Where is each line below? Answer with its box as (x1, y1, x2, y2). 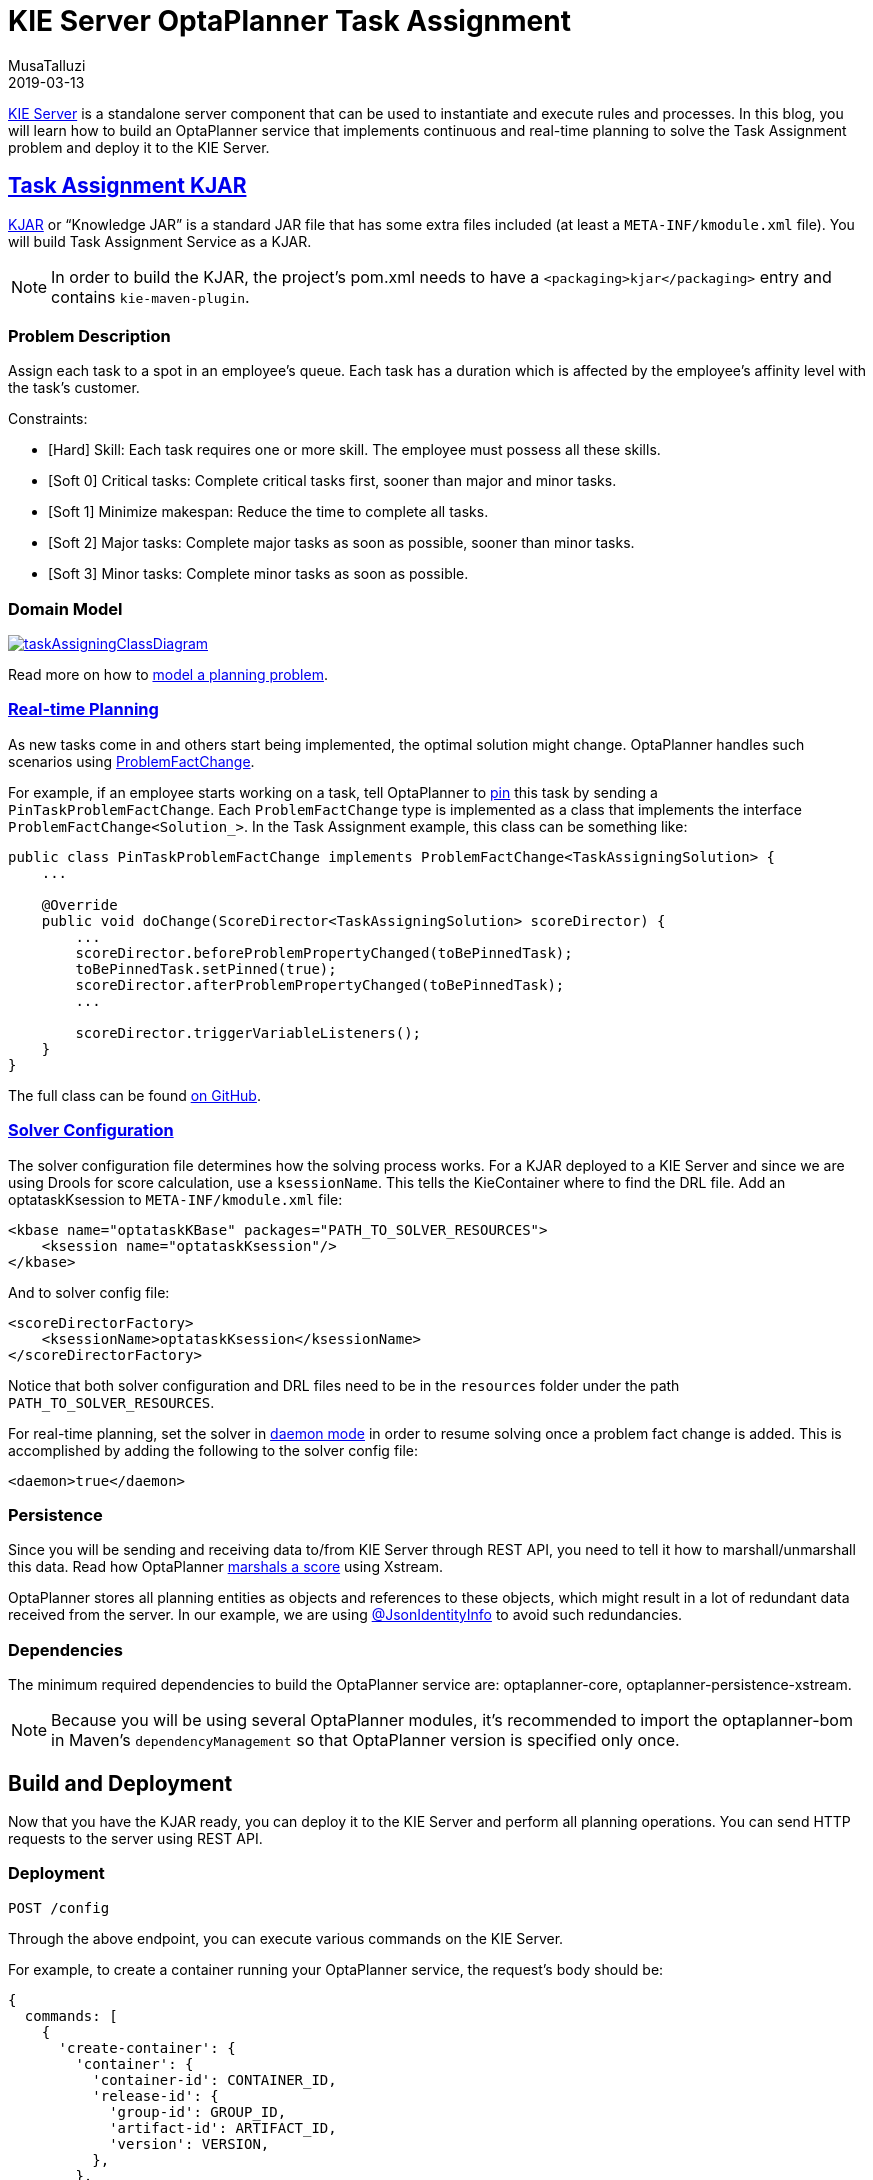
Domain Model (8, 598, 123, 619)
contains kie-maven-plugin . (51, 286, 250, 307)
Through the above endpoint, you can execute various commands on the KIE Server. (8, 1929, 564, 1947)
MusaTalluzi (8, 56, 86, 74)
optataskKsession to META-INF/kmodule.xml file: (8, 1190, 343, 1208)
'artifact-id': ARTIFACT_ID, (109, 2119, 337, 2136)
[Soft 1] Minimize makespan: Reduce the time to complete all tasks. (48, 503, 489, 521)
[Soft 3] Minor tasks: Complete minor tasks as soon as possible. (48, 565, 469, 583)
